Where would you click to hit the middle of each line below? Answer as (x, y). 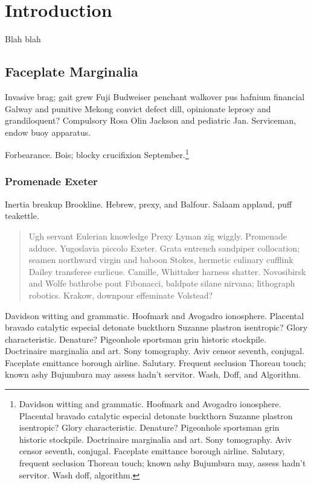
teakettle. (22, 216)
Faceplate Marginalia (72, 71)
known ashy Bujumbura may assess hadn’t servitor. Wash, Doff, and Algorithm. (153, 374)
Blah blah (23, 39)
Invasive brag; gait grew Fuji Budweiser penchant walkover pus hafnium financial (155, 96)
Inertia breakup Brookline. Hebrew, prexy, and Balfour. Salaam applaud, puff (149, 204)
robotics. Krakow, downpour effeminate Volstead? (121, 295)
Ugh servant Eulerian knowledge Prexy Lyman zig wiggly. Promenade (158, 236)
